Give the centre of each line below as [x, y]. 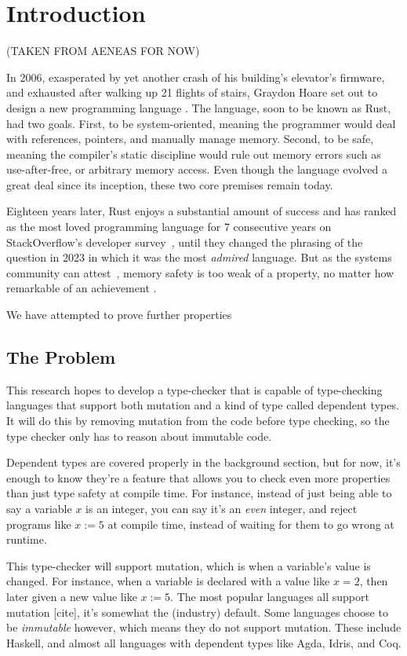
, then [374, 581]
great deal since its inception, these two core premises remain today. [170, 184]
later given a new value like [72, 596]
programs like [39, 524]
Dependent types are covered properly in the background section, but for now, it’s [203, 462]
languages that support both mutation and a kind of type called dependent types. [203, 405]
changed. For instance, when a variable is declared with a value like [168, 581]
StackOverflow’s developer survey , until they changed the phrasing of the [185, 242]
